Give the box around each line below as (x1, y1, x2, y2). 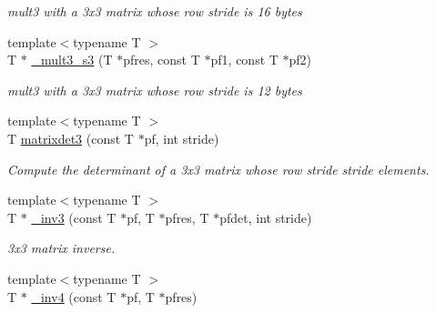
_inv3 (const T (31, 207, 117, 227)
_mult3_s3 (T (31, 50, 113, 69)
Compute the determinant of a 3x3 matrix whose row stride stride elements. (7, 159, 430, 178)
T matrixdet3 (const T (7, 128, 134, 147)
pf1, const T (210, 50, 279, 69)
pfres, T (165, 207, 209, 227)
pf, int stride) (144, 128, 219, 147)
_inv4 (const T (31, 287, 117, 306)
